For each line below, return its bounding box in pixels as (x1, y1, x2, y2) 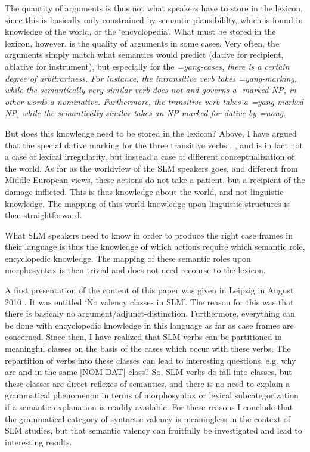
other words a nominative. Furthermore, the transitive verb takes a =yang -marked (5, 95, 303, 107)
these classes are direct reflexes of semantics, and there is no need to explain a (5, 377, 290, 389)
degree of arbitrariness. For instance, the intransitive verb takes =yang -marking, (5, 72, 297, 84)
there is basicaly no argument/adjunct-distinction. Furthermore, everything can (5, 307, 295, 320)
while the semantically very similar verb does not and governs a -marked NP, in (5, 83, 296, 96)
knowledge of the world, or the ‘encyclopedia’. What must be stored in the (5, 25, 276, 38)
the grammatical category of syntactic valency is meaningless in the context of (5, 412, 291, 425)
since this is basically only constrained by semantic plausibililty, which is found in (5, 13, 303, 26)
